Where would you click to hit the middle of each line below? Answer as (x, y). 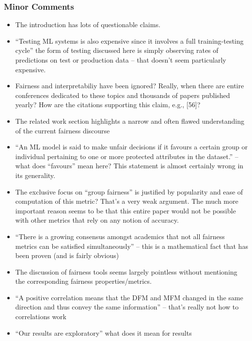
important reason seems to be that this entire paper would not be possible (126, 210)
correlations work (41, 317)
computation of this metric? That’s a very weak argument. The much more (127, 201)
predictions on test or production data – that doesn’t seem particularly (121, 60)
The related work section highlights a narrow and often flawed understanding (130, 121)
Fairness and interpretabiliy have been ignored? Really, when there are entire (130, 86)
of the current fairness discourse (63, 130)
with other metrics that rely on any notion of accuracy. (97, 220)
